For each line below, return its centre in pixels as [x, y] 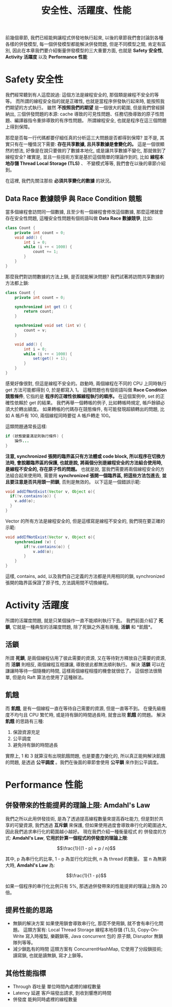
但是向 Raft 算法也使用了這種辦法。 [49, 677]
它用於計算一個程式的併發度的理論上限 [87, 838]
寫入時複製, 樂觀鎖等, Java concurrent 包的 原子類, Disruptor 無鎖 [94, 936]
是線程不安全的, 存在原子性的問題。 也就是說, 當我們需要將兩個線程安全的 [83, 469]
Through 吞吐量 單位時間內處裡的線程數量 [57, 986]
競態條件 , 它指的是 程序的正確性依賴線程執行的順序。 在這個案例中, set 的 [83, 396]
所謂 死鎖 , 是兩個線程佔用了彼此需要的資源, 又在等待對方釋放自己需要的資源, [85, 658]
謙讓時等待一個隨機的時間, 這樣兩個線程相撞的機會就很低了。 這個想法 [79, 671]
